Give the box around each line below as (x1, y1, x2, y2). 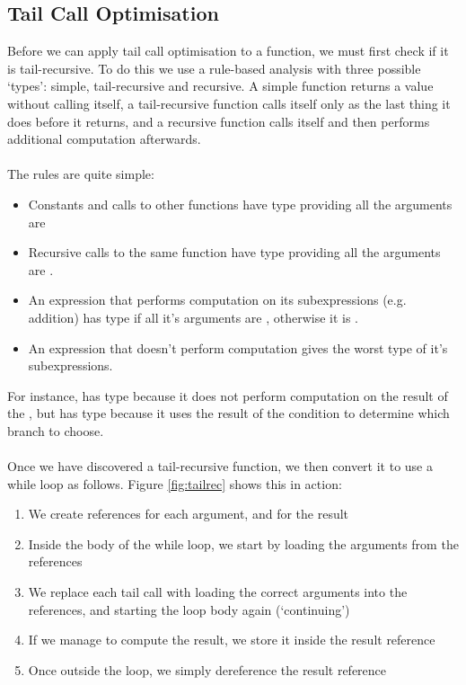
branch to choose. (7, 421, 104, 440)
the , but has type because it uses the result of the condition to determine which (7, 404, 450, 423)
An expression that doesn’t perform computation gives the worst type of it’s (28, 338, 448, 357)
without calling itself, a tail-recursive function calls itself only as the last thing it (7, 93, 451, 112)
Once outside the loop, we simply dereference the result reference (28, 660, 387, 679)
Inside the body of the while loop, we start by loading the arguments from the (28, 534, 459, 553)
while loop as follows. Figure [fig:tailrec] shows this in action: (7, 474, 342, 493)
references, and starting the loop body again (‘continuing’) (28, 600, 350, 618)
